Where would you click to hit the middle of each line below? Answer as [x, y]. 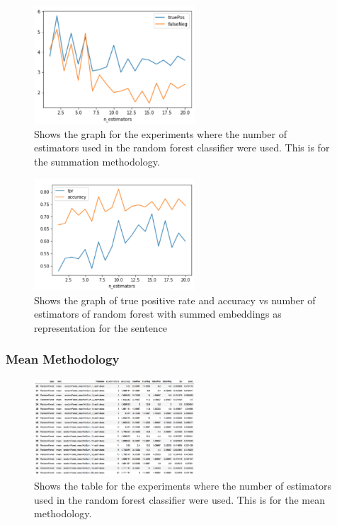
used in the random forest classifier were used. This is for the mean [179, 499]
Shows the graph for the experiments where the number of [160, 133]
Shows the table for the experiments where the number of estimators [183, 486]
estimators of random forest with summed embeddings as [158, 314]
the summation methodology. [97, 161]
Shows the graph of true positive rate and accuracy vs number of [175, 300]
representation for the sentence [101, 327]
